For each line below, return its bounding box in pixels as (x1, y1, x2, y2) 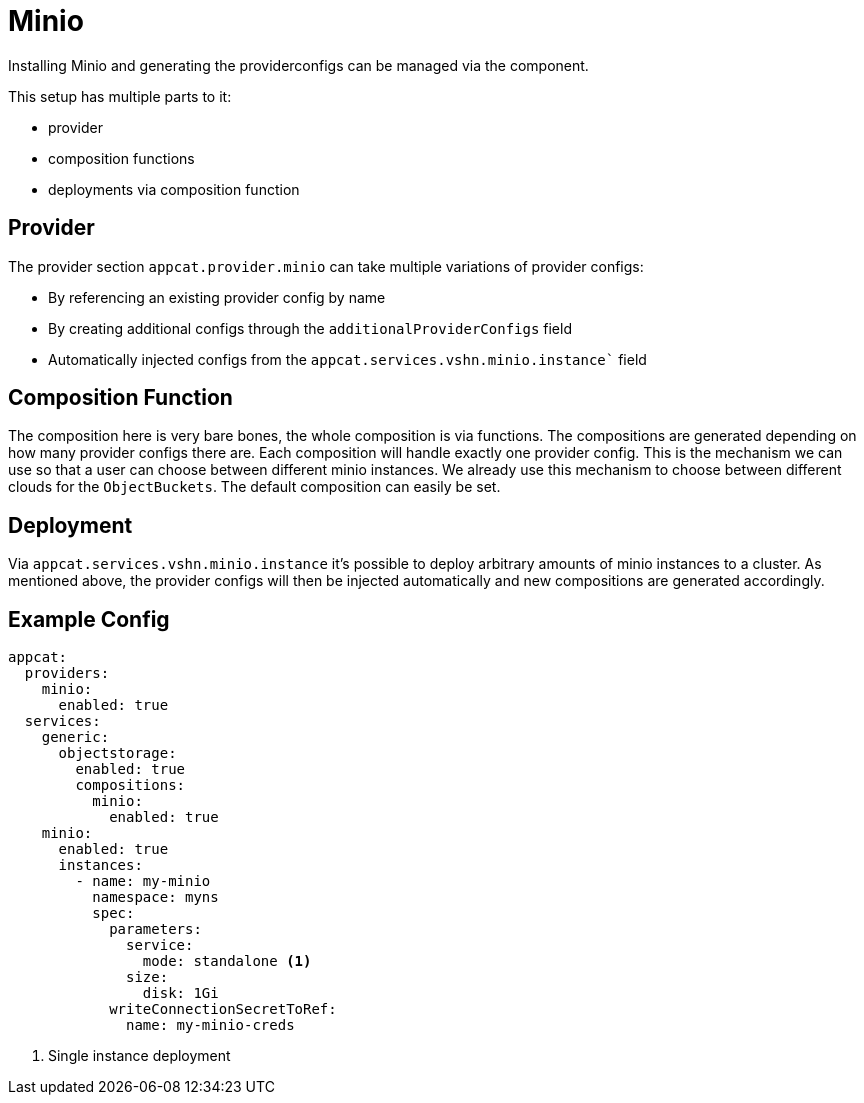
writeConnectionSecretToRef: (109, 1001, 337, 1018)
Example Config (8, 606, 170, 632)
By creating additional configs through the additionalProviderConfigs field (48, 319, 572, 337)
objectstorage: (58, 745, 177, 762)
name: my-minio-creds (126, 1017, 295, 1034)
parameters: (109, 921, 202, 938)
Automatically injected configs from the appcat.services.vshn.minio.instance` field (48, 350, 647, 368)
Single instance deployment (48, 1047, 231, 1065)
